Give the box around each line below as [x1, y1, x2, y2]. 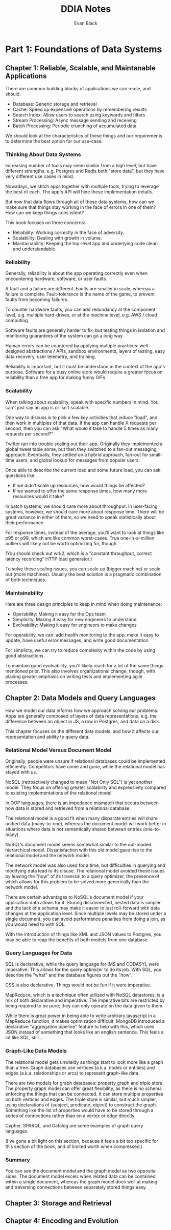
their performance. [5, 519, 45, 526]
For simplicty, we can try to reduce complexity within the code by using [5, 647, 156, 653]
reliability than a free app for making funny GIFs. [5, 374, 107, 381]
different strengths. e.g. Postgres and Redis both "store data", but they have [5, 168, 165, 174]
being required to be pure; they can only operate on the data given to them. [5, 1003, 164, 1009]
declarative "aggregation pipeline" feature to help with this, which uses [5, 1024, 155, 1030]
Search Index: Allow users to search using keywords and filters [12, 111, 145, 118]
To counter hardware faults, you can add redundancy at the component [5, 306, 156, 313]
